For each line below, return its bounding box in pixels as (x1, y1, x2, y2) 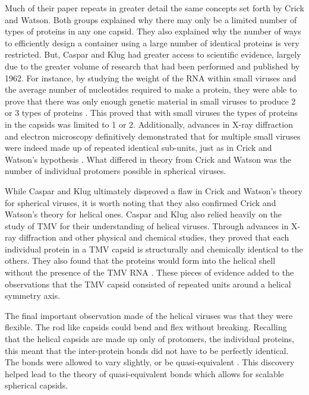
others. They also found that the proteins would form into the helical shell (5, 254, 276, 267)
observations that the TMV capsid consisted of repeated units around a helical (5, 277, 291, 290)
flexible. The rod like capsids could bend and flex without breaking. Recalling (5, 321, 287, 333)
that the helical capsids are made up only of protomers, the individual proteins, (5, 333, 295, 345)
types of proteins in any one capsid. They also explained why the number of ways (5, 25, 301, 37)
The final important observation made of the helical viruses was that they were (5, 309, 293, 321)
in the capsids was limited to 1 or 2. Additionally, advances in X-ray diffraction (5, 118, 293, 130)
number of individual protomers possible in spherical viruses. (5, 165, 226, 177)
